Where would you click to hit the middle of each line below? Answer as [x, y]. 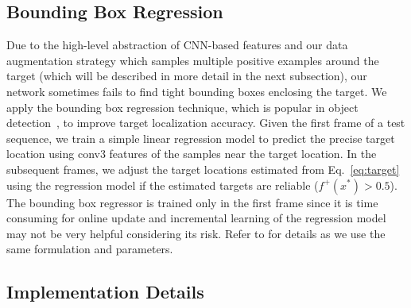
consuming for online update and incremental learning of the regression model [196, 218]
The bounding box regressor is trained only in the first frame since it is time [192, 202]
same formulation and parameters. [90, 249]
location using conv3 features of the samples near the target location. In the [192, 154]
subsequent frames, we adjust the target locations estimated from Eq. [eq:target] [203, 169]
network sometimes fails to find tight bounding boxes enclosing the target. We [197, 91]
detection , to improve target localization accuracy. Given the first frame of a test [206, 123]
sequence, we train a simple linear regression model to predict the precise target [201, 138]
